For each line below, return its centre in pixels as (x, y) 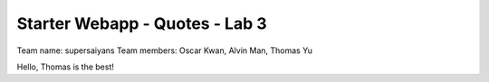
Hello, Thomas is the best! (66, 67)
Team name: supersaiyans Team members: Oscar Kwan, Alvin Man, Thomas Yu (164, 50)
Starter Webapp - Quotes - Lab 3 (142, 23)
